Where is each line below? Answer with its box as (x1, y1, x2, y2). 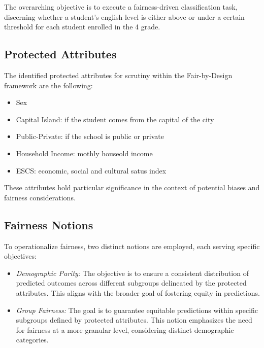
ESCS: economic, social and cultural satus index (16, 165, 167, 176)
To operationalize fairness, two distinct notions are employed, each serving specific (4, 240, 260, 251)
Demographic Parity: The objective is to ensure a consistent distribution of (16, 267, 249, 278)
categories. (16, 334, 49, 345)
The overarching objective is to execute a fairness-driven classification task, (4, 2, 238, 12)
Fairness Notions (4, 217, 93, 232)
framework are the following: (4, 80, 93, 90)
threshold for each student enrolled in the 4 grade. (4, 21, 160, 32)
